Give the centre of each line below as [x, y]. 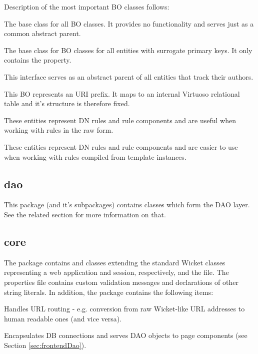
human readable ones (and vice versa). [63, 318]
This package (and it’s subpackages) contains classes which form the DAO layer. [127, 205]
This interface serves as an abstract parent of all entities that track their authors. [129, 76]
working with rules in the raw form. [59, 130]
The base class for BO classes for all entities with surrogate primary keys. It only [128, 50]
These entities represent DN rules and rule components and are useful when [120, 120]
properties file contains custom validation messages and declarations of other [121, 282]
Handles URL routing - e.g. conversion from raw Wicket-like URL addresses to [124, 309]
